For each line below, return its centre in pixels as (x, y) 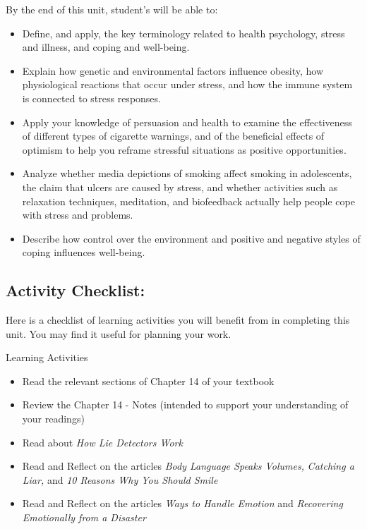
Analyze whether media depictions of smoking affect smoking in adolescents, (187, 173)
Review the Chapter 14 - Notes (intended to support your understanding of (185, 405)
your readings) (53, 419)
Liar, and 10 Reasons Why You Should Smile (120, 479)
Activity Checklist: (76, 290)
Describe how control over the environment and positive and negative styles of (191, 238)
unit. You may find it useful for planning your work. (119, 333)
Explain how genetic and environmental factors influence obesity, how (173, 70)
